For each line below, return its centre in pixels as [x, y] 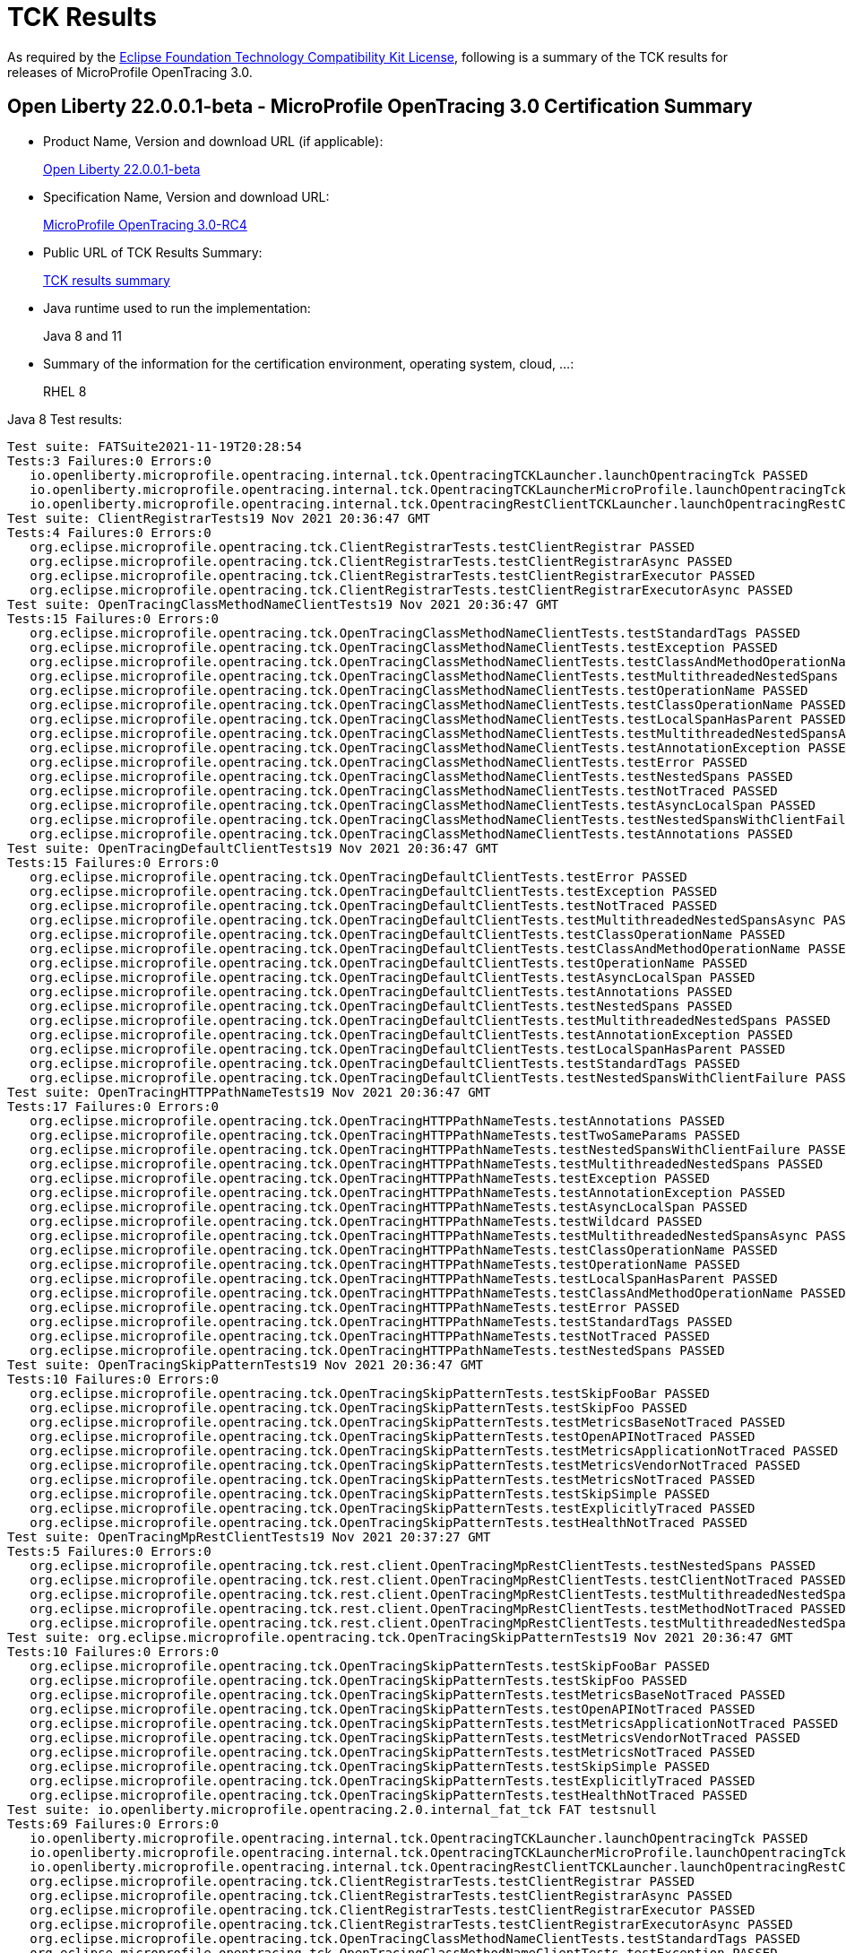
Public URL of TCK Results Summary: [153, 252]
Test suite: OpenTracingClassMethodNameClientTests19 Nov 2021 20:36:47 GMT [283, 604]
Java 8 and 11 [82, 335]
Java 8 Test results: [65, 419]
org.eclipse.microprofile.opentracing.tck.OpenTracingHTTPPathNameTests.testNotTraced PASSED [370, 1336]
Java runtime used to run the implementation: [177, 308]
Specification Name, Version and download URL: [186, 196]
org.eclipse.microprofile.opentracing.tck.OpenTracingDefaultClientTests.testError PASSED [358, 877]
